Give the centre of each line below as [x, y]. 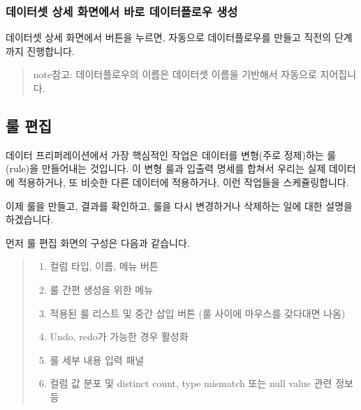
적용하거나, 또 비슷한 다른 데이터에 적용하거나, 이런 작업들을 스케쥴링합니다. [183, 182]
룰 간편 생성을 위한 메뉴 [102, 289]
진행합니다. [51, 51]
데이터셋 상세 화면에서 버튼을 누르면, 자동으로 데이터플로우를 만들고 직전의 [169, 37]
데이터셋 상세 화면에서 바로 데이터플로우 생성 [122, 11]
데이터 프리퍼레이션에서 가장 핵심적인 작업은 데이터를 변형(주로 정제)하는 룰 [171, 154]
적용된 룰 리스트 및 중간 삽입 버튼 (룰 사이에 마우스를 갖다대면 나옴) [198, 313]
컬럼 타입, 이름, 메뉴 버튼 [104, 266]
